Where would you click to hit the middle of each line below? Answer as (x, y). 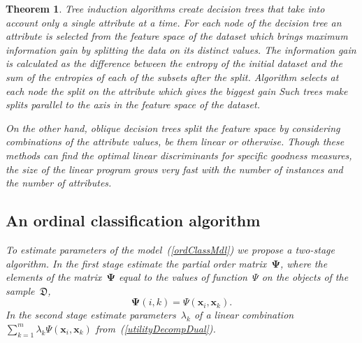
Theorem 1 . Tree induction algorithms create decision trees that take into (165, 8)
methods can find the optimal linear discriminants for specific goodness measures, (179, 155)
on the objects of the (305, 277)
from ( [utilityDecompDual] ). (155, 328)
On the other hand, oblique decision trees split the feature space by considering (173, 127)
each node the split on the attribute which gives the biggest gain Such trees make (177, 90)
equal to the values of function (183, 277)
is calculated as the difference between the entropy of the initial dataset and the (174, 63)
